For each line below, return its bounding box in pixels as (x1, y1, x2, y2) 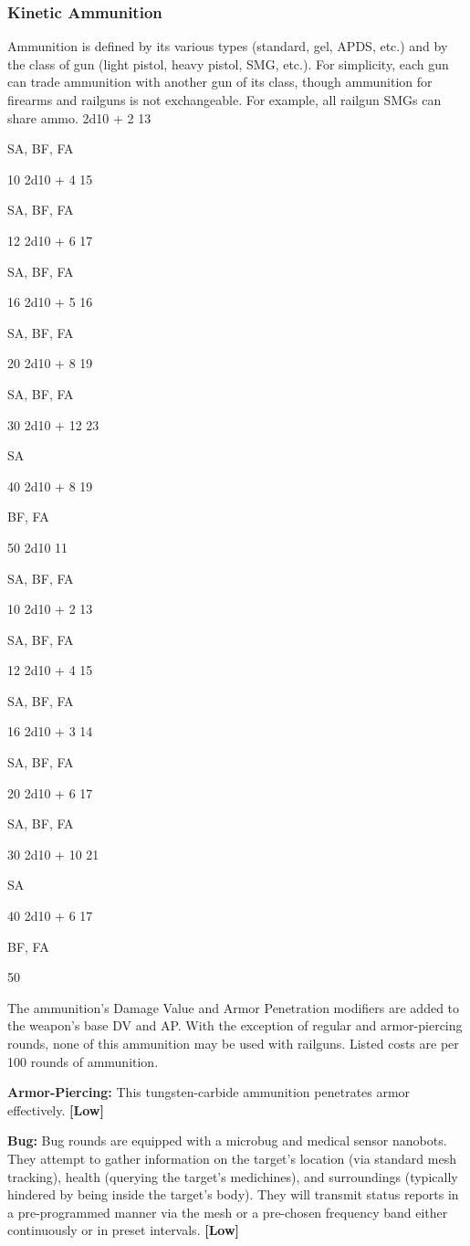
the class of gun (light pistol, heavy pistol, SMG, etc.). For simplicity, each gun (7, 54, 449, 73)
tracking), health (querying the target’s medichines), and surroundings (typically (7, 1167, 458, 1186)
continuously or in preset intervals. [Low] (7, 1220, 240, 1240)
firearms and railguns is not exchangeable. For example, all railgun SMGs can (7, 90, 442, 109)
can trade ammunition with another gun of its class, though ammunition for (7, 72, 433, 91)
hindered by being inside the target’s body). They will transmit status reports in (7, 1185, 459, 1204)
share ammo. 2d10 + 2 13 (7, 108, 151, 127)
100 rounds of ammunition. (7, 1051, 159, 1071)
